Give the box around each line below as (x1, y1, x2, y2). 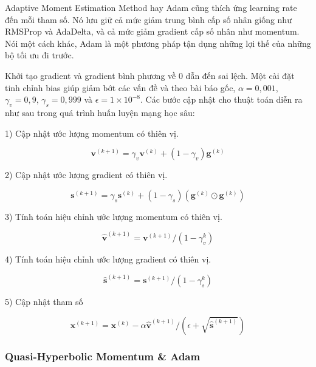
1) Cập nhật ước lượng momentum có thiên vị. (5, 126, 179, 139)
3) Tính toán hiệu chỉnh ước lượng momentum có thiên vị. (5, 210, 222, 222)
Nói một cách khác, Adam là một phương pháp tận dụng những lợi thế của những (5, 36, 311, 49)
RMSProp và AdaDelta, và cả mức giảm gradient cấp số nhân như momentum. (5, 25, 300, 38)
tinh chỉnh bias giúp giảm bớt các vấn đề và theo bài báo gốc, (5, 81, 236, 94)
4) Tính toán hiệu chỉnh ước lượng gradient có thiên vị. (5, 252, 211, 265)
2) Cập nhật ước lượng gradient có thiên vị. (5, 168, 168, 181)
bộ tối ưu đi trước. (5, 49, 74, 61)
